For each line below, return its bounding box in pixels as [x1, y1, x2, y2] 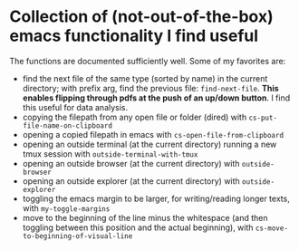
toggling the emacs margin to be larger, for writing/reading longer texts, [22, 193, 290, 204]
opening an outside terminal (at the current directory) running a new [22, 139, 277, 149]
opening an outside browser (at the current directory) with [22, 158, 240, 168]
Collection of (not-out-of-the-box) [9, 6, 274, 27]
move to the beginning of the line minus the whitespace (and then [22, 212, 268, 223]
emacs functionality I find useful [9, 25, 259, 46]
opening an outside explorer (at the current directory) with [22, 175, 240, 187]
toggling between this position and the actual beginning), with [22, 222, 254, 233]
